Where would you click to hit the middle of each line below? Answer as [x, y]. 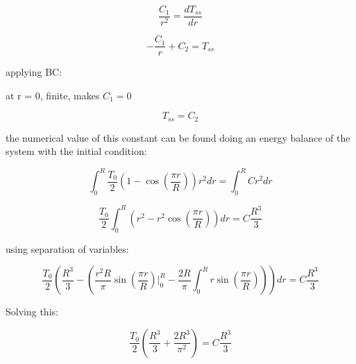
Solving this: [32, 312]
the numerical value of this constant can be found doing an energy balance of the [178, 137]
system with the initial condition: [76, 151]
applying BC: [34, 72]
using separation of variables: [67, 248]
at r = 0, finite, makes [53, 95]
